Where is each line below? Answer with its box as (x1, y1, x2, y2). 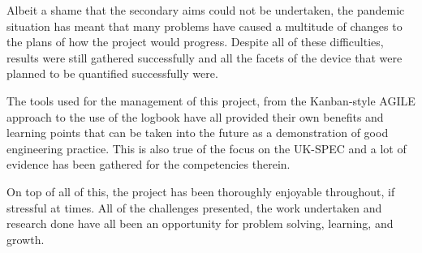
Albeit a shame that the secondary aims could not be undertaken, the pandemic (6, 2, 405, 18)
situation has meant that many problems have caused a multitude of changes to (6, 17, 403, 34)
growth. (6, 230, 45, 247)
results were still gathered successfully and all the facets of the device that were (6, 49, 403, 66)
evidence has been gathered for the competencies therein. (6, 156, 291, 173)
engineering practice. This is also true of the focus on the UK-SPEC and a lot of (6, 139, 407, 157)
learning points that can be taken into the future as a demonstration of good (6, 124, 389, 141)
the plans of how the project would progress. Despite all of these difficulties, (6, 33, 384, 50)
